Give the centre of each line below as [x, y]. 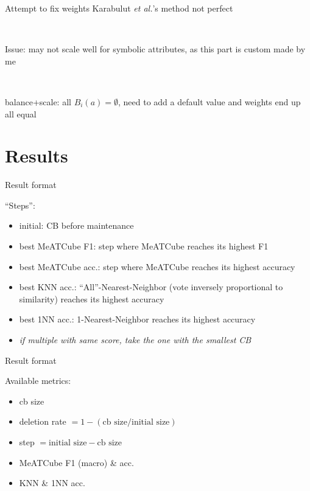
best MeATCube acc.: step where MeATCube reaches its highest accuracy [157, 266]
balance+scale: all [38, 101]
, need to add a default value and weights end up [209, 101]
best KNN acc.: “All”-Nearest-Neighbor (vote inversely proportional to [151, 287]
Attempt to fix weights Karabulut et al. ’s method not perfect [119, 8]
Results [37, 155]
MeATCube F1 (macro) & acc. [76, 462]
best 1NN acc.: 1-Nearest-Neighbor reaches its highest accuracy [137, 319]
